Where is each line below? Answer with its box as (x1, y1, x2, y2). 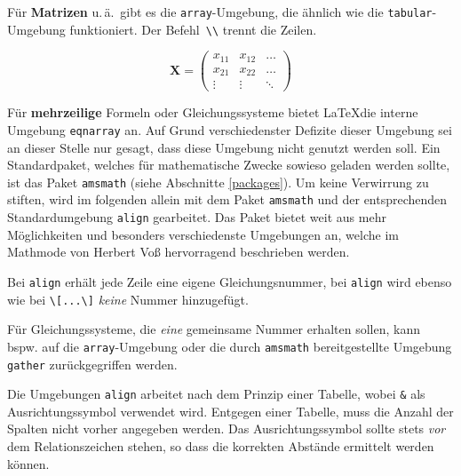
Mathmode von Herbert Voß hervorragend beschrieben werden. (7, 242, 350, 261)
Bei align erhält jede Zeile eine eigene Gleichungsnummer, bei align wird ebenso (7, 272, 452, 290)
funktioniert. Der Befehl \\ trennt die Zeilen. (69, 20, 317, 38)
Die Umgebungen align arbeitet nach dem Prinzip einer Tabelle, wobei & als (7, 385, 425, 403)
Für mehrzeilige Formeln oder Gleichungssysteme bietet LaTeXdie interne (7, 103, 418, 122)
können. (7, 454, 50, 472)
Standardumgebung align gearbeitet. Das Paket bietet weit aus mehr (7, 208, 386, 226)
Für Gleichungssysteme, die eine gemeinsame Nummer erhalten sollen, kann (7, 320, 420, 338)
